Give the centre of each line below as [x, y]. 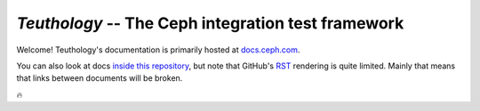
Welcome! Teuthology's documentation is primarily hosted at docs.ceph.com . [158, 50]
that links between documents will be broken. [100, 78]
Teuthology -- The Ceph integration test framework [210, 23]
